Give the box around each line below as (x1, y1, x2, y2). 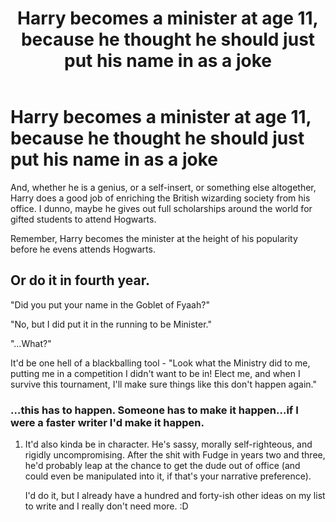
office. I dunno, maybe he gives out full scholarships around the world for (10, 202, 313, 214)
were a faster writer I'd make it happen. (10, 415, 205, 429)
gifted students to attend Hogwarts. (10, 213, 157, 225)
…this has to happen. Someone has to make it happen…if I (10, 403, 299, 417)
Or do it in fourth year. (10, 272, 150, 289)
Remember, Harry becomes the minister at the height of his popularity (10, 232, 298, 244)
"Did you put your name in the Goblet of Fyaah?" (10, 298, 210, 311)
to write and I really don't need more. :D (24, 500, 189, 512)
